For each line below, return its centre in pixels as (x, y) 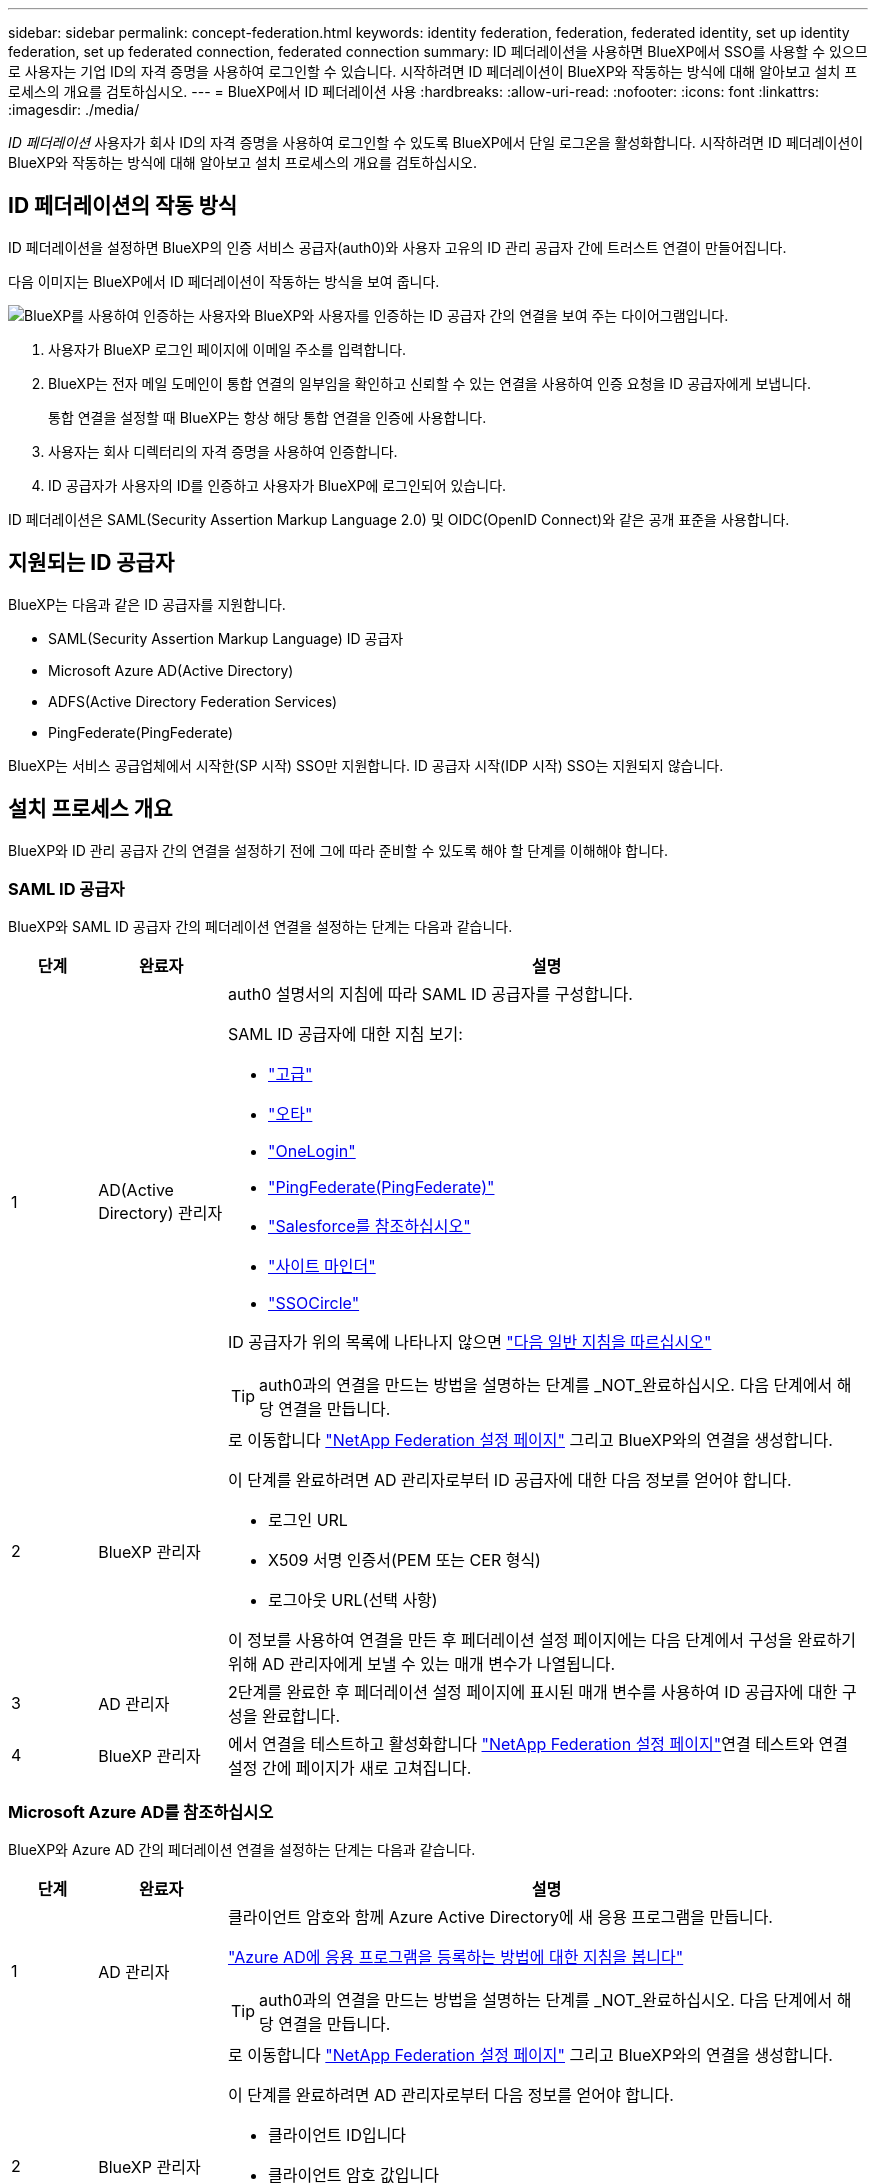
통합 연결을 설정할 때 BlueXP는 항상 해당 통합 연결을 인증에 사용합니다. (267, 417)
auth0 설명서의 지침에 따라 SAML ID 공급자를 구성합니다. (430, 994)
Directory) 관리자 (160, 1213)
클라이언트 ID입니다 (337, 2135)
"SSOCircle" (313, 1303)
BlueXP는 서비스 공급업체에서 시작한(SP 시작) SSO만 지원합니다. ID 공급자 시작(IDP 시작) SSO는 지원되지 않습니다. (366, 765)
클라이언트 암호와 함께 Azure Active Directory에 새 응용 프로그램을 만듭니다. (500, 1917)
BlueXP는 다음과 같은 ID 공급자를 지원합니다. (147, 604)
